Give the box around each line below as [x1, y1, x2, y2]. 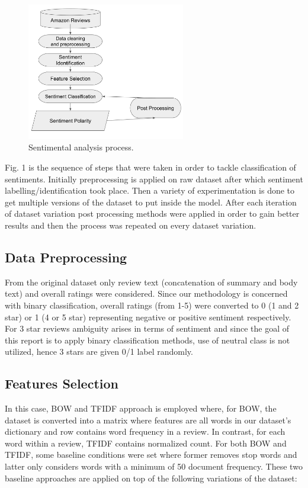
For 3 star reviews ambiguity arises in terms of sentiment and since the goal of [5, 322, 289, 335]
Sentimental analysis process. [28, 141, 134, 153]
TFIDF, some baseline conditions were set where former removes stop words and [5, 448, 297, 461]
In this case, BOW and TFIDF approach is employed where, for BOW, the [5, 402, 277, 415]
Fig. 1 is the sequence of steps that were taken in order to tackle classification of [5, 160, 296, 173]
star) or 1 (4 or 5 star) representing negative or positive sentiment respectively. [5, 310, 291, 323]
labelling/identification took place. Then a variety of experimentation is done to [5, 184, 295, 197]
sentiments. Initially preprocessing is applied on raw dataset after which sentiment [5, 172, 303, 185]
